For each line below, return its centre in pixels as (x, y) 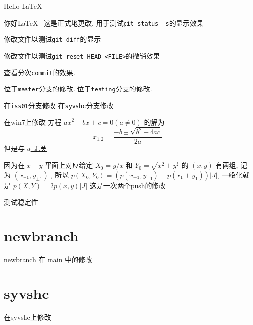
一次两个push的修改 (134, 185)
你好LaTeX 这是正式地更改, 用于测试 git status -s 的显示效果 (104, 22)
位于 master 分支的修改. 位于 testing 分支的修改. (78, 89)
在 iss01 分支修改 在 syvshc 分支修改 (59, 105)
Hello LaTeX (23, 6)
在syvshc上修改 (27, 316)
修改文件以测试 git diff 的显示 (52, 39)
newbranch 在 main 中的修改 (48, 259)
